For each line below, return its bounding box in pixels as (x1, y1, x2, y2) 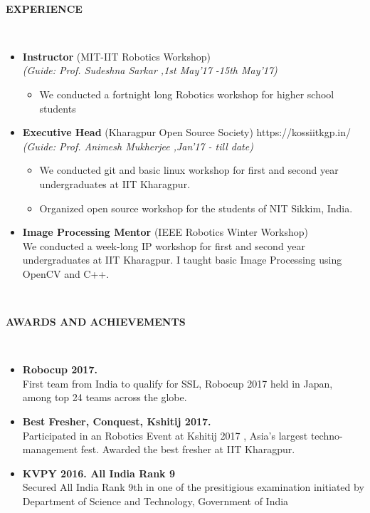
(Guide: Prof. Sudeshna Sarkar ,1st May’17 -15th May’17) (22, 63, 277, 78)
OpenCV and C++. (22, 266, 110, 281)
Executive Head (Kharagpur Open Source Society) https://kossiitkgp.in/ (22, 125, 351, 140)
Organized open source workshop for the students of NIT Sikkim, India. (39, 200, 353, 215)
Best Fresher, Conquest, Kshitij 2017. (22, 414, 211, 429)
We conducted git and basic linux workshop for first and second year (39, 162, 339, 177)
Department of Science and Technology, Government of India (22, 494, 289, 509)
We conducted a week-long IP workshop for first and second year (22, 238, 306, 253)
